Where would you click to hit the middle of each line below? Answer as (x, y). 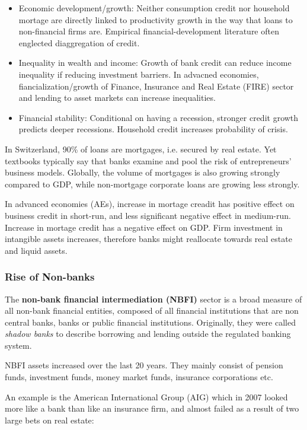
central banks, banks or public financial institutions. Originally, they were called (150, 322)
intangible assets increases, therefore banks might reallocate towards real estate (148, 239)
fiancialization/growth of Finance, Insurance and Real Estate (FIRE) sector (156, 86)
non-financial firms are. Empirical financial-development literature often (149, 31)
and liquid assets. (36, 250)
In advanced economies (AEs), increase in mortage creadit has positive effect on (150, 204)
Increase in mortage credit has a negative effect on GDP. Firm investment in (144, 227)
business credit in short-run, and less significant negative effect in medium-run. (148, 215)
